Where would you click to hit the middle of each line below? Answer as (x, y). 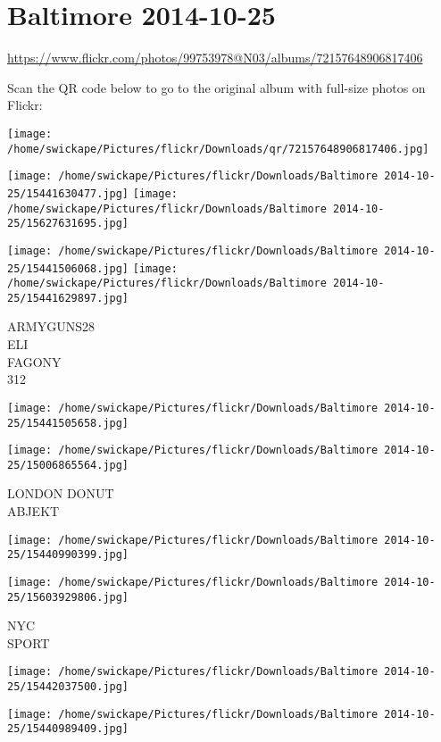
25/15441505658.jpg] (68, 423)
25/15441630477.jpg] (68, 193)
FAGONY (34, 361)
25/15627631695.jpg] (68, 224)
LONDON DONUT (61, 493)
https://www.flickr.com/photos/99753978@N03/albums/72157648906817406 (215, 58)
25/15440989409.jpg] (68, 729)
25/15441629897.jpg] (68, 298)
